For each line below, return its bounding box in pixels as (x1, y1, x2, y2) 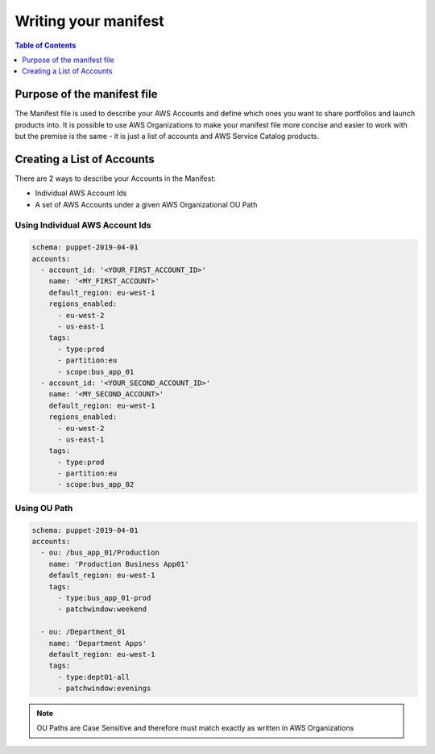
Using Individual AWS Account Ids (14, 220, 151, 231)
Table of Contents (14, 40, 77, 50)
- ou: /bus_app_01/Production (40, 548, 160, 557)
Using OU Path (14, 502, 73, 513)
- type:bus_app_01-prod (57, 593, 151, 602)
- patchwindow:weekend (57, 605, 147, 614)
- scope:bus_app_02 (57, 480, 135, 489)
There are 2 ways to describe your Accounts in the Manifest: (14, 174, 217, 183)
